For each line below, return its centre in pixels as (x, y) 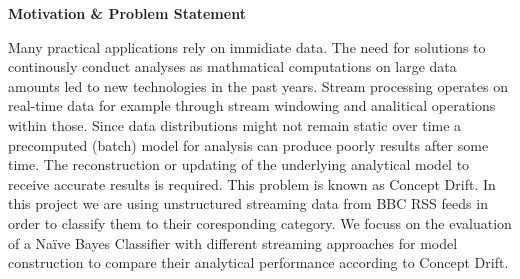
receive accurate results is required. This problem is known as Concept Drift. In (252, 183)
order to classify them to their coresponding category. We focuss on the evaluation (260, 222)
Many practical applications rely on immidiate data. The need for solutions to (247, 46)
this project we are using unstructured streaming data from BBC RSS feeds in (248, 203)
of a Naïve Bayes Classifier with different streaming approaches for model (233, 242)
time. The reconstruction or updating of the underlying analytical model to (239, 164)
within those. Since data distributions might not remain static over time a (235, 124)
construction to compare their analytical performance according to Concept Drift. (258, 262)
